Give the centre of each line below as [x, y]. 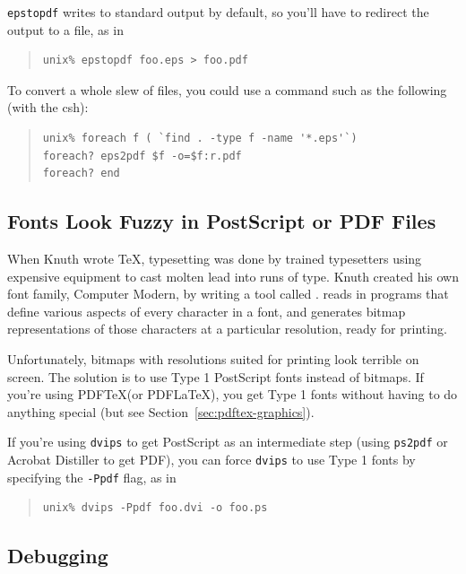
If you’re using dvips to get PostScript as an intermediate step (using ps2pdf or [228, 442]
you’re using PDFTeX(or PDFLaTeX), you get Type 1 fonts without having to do [233, 394]
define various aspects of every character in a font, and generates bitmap [207, 311]
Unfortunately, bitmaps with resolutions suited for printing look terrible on [213, 358]
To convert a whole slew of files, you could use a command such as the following [227, 89]
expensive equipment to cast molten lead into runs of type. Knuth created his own [233, 276]
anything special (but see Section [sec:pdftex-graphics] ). [161, 411]
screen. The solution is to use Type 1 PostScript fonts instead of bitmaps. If [216, 376]
